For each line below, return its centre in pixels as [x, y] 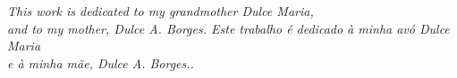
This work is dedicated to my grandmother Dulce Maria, [161, 11]
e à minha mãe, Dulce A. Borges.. [101, 62]
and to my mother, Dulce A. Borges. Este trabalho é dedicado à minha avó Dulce [228, 28]
